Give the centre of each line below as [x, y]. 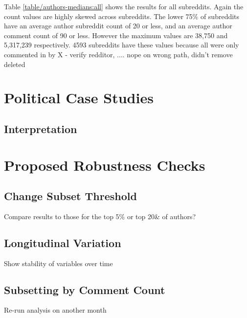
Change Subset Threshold [70, 196]
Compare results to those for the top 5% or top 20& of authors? [100, 216]
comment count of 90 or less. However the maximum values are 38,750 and [116, 35]
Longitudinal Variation [63, 242]
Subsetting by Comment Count [85, 289]
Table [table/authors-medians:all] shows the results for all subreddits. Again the [124, 6]
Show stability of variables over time [58, 263]
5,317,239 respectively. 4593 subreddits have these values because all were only [122, 45]
